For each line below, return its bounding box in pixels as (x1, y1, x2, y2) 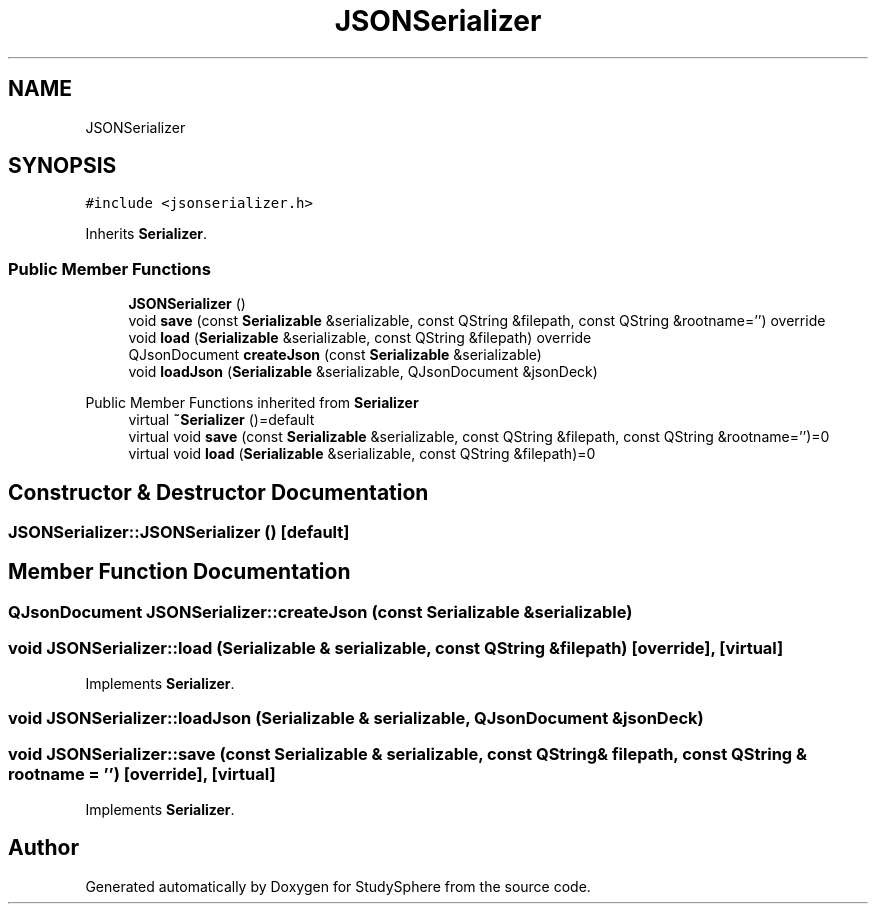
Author (8, 835, 79, 861)
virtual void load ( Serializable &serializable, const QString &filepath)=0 (128, 445, 596, 463)
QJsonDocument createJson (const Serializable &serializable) (128, 346, 542, 364)
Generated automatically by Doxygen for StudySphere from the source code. (85, 877, 591, 895)
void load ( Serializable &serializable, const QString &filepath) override (128, 329, 592, 347)
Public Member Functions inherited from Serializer (85, 394, 419, 412)
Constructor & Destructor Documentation (8, 479, 429, 505)
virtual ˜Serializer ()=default (128, 411, 315, 429)
